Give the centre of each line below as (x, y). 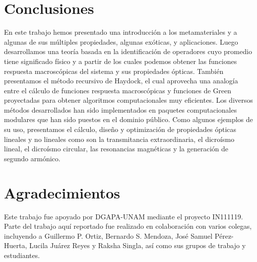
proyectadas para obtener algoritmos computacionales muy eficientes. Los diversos (128, 100)
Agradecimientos (62, 192)
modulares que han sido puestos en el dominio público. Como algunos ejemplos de (128, 119)
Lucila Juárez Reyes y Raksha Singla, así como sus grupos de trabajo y (137, 245)
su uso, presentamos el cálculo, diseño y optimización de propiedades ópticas (120, 129)
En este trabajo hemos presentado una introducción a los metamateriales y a (121, 32)
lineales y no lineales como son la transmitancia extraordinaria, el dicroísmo (119, 139)
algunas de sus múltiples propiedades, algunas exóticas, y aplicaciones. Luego (121, 41)
